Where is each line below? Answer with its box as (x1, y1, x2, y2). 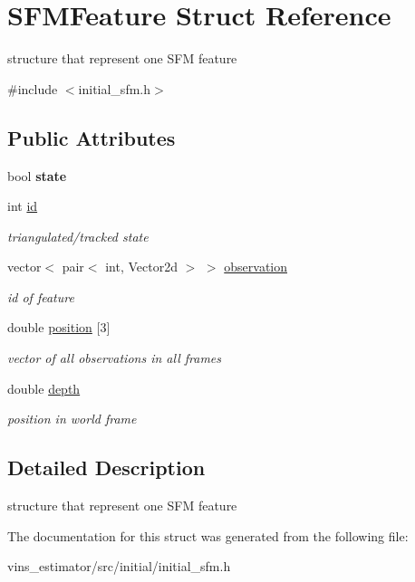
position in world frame (7, 409, 137, 428)
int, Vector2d (105, 257, 178, 276)
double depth (7, 378, 81, 397)
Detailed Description (7, 453, 206, 482)
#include (7, 79, 58, 98)
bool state (7, 166, 67, 185)
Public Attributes (7, 123, 176, 151)
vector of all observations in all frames (7, 348, 222, 367)
